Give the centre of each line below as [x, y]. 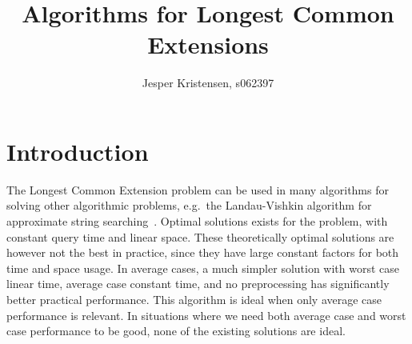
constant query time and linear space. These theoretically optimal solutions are [200, 236]
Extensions [208, 44]
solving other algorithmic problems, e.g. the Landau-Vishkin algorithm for [189, 205]
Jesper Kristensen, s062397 [208, 83]
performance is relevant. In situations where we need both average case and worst [206, 315]
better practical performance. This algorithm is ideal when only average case [194, 299]
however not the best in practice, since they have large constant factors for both [203, 252]
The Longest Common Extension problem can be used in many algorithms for [198, 189]
